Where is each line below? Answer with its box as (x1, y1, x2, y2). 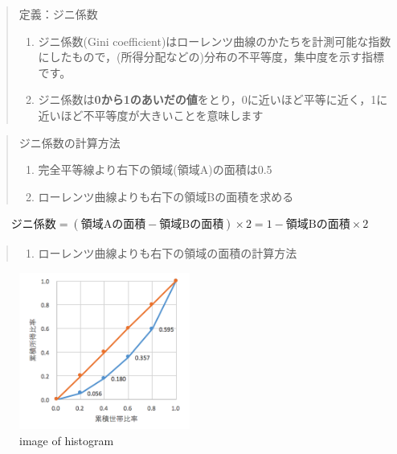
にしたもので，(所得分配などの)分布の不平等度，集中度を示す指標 (38, 48, 384, 65)
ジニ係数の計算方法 (18, 134, 121, 151)
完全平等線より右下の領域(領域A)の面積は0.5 (38, 161, 272, 178)
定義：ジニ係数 (18, 6, 98, 22)
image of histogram (19, 431, 114, 448)
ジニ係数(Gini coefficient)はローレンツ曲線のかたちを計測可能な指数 (38, 32, 391, 49)
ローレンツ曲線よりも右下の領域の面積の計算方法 (38, 245, 297, 262)
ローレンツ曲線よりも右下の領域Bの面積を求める (38, 188, 294, 204)
